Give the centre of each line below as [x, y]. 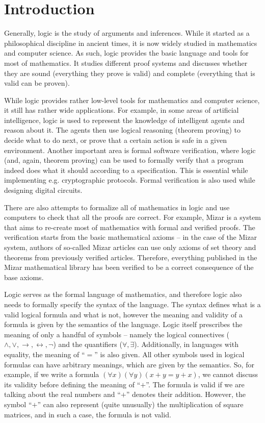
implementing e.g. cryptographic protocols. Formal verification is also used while [130, 180]
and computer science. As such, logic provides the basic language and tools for [126, 53]
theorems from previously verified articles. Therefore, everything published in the [131, 257]
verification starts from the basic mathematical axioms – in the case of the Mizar [130, 237]
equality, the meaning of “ [45, 354]
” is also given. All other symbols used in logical [169, 354]
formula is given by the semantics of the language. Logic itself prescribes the [123, 324]
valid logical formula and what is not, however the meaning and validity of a [124, 314]
